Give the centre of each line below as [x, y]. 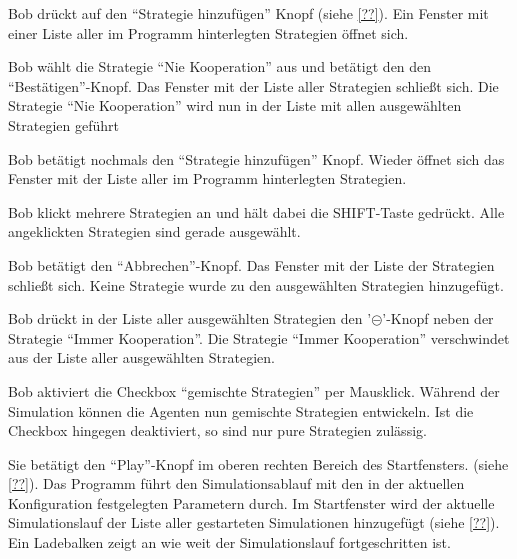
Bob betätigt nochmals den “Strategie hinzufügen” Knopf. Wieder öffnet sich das [256, 158]
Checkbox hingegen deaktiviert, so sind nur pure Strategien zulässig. [217, 430]
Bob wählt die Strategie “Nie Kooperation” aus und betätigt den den [220, 66]
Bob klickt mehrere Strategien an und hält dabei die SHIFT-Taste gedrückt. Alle [256, 211]
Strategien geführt [63, 124]
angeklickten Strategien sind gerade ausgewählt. [154, 231]
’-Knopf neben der [438, 318]
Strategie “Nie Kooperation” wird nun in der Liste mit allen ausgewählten [235, 105]
